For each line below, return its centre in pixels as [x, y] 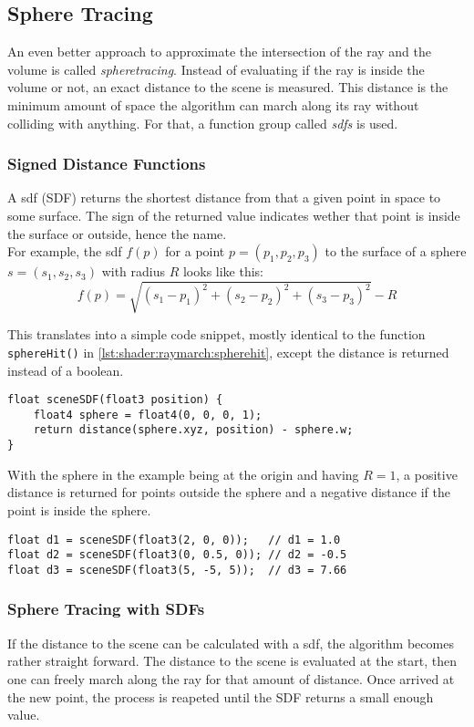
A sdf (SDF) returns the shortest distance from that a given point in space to [224, 197]
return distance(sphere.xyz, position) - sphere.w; [193, 430]
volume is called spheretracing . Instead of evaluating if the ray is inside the [216, 69]
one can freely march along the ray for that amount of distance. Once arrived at [231, 678]
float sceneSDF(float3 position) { [115, 400]
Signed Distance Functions [107, 164]
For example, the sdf [65, 251]
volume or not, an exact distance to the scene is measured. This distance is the [228, 87]
